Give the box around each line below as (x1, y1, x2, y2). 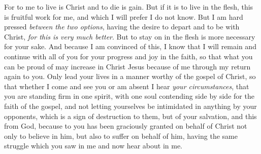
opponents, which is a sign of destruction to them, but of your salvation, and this (4, 110, 257, 121)
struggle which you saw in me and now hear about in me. (4, 140, 182, 151)
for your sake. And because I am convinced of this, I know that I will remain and (4, 41, 256, 52)
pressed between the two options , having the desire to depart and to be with (4, 21, 240, 32)
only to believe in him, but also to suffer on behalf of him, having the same (4, 130, 238, 141)
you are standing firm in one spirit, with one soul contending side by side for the (4, 91, 254, 101)
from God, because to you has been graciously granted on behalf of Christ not (4, 121, 247, 131)
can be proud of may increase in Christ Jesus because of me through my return (4, 61, 251, 71)
